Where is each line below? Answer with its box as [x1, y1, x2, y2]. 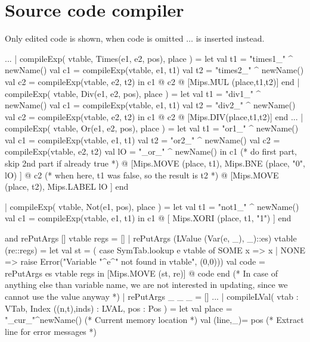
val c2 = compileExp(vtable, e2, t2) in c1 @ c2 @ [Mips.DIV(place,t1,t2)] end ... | [5, 110, 303, 123]
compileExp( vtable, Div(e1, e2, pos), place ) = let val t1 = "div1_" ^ [5, 87, 261, 99]
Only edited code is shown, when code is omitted [5, 32, 184, 45]
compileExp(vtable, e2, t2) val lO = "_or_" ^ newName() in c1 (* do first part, [5, 145, 297, 158]
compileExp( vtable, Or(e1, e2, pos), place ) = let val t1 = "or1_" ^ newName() [5, 122, 299, 134]
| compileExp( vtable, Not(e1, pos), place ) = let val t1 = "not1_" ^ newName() [5, 200, 299, 212]
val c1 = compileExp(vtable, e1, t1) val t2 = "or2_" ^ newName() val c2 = [5, 133, 280, 146]
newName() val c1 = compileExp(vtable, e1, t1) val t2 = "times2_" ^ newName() [5, 64, 304, 76]
